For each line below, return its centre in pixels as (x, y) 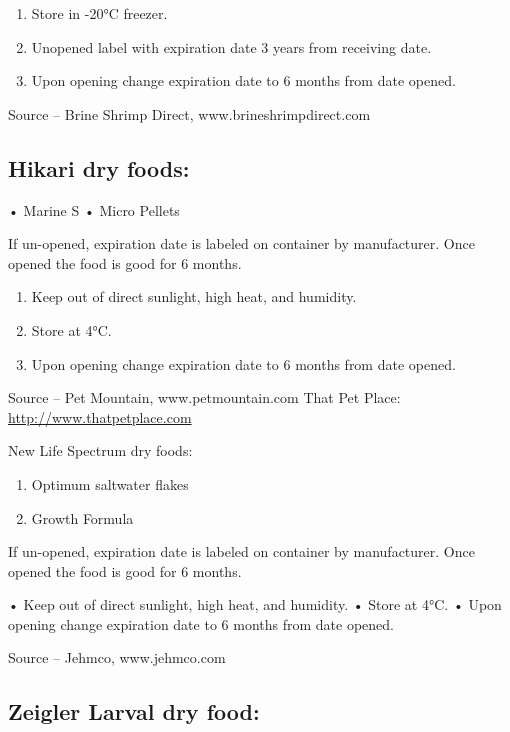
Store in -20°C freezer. (99, 13)
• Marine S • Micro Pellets (94, 209)
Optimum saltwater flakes (110, 483)
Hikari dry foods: (99, 167)
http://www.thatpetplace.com (100, 416)
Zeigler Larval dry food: (134, 711)
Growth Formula (82, 517)
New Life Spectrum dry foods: (100, 450)
